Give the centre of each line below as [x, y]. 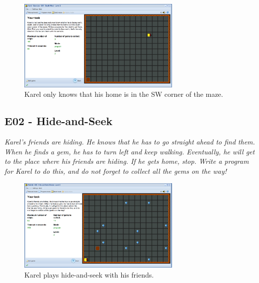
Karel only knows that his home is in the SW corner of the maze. [124, 94]
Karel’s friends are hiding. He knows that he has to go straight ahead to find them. [130, 142]
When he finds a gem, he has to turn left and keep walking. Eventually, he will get [130, 151]
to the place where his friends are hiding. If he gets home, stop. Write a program [127, 161]
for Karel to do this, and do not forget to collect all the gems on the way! [116, 171]
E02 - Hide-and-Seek [59, 121]
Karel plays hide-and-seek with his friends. [89, 274]
